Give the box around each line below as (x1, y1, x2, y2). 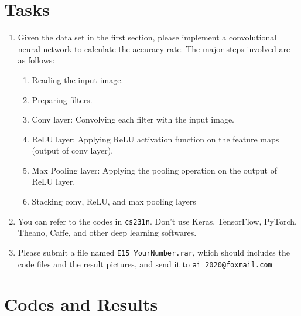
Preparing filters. (32, 93, 93, 106)
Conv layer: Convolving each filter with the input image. (32, 113, 235, 125)
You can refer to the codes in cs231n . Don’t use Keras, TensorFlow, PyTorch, (18, 215, 297, 227)
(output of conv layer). (32, 144, 114, 157)
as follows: (18, 54, 55, 66)
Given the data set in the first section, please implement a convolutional (18, 31, 277, 43)
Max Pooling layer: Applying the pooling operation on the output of (32, 164, 278, 176)
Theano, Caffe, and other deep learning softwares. (18, 226, 197, 239)
